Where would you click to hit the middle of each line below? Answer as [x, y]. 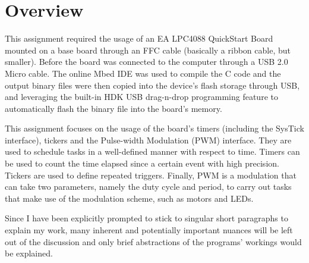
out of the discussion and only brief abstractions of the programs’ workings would [153, 241]
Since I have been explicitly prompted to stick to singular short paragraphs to [146, 218]
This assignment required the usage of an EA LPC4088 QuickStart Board [139, 38]
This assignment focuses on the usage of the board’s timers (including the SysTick [154, 128]
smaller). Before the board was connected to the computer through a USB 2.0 [146, 62]
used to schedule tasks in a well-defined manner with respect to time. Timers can [152, 151]
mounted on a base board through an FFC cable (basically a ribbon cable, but [148, 50]
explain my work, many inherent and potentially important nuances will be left [149, 230]
